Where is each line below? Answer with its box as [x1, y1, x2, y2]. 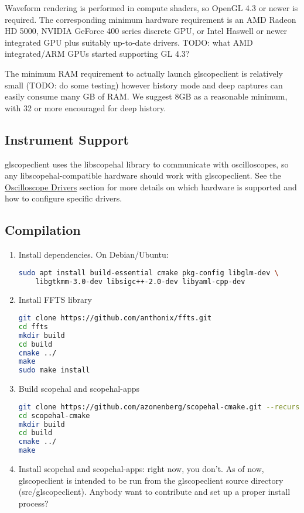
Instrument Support [5, 130, 129, 148]
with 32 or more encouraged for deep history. [5, 101, 166, 114]
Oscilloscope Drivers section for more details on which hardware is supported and [5, 180, 297, 193]
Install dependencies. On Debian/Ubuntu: [18, 248, 169, 261]
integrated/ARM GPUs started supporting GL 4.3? [5, 47, 190, 60]
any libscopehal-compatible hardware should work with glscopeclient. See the [5, 169, 281, 182]
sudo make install [18, 366, 90, 375]
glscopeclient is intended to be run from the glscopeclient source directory [18, 474, 283, 486]
